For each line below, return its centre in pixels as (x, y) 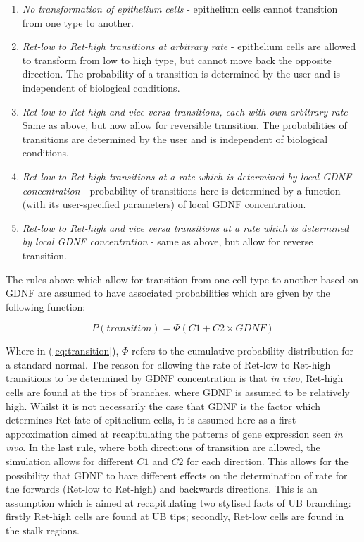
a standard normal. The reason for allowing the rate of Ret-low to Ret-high (168, 364)
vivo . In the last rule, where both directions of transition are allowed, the (163, 447)
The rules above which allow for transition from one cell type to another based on (182, 279)
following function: (46, 306)
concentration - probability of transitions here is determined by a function (181, 190)
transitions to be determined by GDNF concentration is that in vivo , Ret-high (175, 378)
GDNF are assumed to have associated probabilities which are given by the (168, 293)
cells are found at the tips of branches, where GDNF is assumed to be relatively (178, 392)
